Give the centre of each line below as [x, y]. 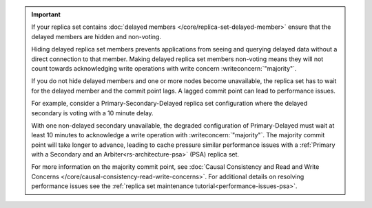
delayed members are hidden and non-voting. [96, 36]
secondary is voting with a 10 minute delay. [93, 113]
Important [46, 14]
